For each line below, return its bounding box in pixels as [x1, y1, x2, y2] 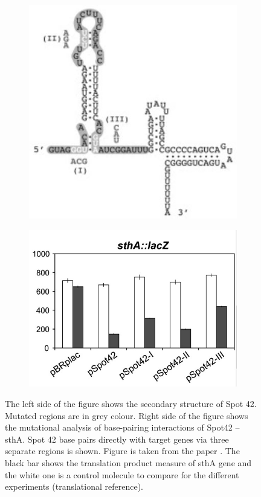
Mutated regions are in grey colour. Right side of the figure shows [5, 409, 248, 422]
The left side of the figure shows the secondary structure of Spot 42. [5, 397, 257, 409]
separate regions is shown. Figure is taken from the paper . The [5, 444, 240, 457]
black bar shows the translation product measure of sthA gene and [5, 456, 252, 469]
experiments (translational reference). [5, 480, 143, 493]
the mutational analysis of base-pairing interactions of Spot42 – [5, 421, 240, 434]
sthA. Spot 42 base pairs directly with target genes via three [5, 432, 229, 445]
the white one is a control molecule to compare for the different [5, 468, 239, 481]
